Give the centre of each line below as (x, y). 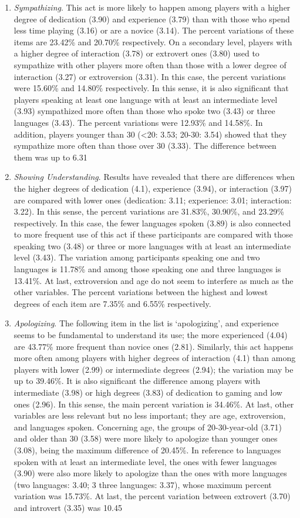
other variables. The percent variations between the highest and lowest (141, 292)
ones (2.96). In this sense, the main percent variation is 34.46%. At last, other (154, 404)
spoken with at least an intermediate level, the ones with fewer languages (145, 461)
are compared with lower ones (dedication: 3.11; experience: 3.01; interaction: (153, 200)
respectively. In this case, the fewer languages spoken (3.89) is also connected (152, 223)
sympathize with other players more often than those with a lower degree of (150, 64)
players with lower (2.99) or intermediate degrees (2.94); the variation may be (154, 369)
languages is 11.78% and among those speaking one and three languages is (147, 269)
